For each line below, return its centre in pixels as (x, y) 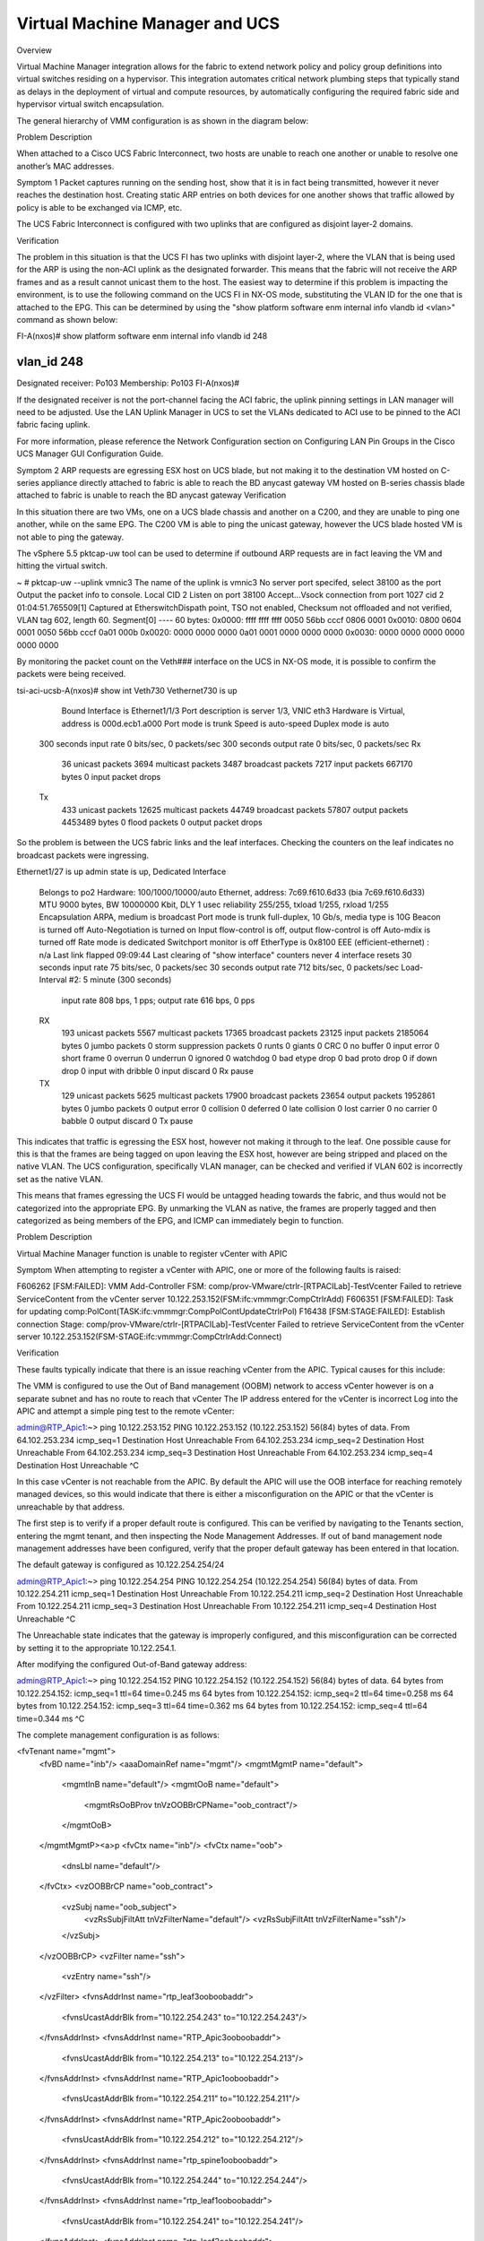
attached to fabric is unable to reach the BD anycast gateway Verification (151, 495)
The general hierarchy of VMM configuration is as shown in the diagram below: (163, 120)
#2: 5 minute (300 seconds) (120, 980)
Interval (53, 980)
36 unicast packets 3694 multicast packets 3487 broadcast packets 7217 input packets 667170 (237, 764)
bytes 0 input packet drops (111, 776)
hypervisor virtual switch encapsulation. (91, 104)
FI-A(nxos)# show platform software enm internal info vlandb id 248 (142, 336)
